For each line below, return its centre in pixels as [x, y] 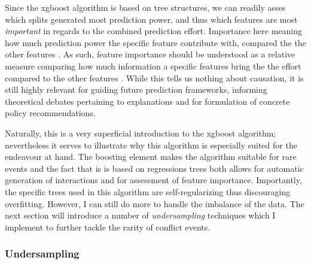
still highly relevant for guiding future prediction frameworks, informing [136, 89]
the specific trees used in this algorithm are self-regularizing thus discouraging [148, 191]
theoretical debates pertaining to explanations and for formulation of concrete [147, 101]
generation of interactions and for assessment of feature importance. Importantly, [153, 180]
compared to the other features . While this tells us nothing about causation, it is [154, 78]
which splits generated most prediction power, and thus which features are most [151, 19]
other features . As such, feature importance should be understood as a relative [150, 54]
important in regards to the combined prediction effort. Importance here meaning [153, 31]
